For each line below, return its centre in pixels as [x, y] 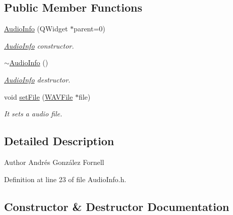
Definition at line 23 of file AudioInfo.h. [65, 179]
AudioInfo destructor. [37, 79]
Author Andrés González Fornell [54, 162]
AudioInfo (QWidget [36, 29]
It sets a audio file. [33, 114]
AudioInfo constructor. [39, 45]
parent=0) [90, 29]
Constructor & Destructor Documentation [117, 206]
